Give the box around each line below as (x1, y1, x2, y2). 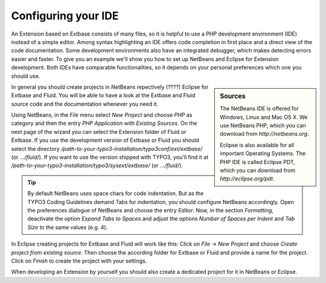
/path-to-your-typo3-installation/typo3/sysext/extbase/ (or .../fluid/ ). (11, 162, 184, 169)
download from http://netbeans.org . (220, 130, 309, 138)
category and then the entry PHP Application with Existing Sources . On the (11, 119, 197, 127)
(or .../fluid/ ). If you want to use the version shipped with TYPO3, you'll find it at (11, 154, 208, 161)
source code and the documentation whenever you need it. (11, 100, 159, 107)
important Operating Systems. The (220, 150, 306, 157)
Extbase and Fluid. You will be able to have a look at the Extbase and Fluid (11, 92, 196, 99)
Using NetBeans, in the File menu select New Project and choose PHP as (11, 112, 193, 119)
